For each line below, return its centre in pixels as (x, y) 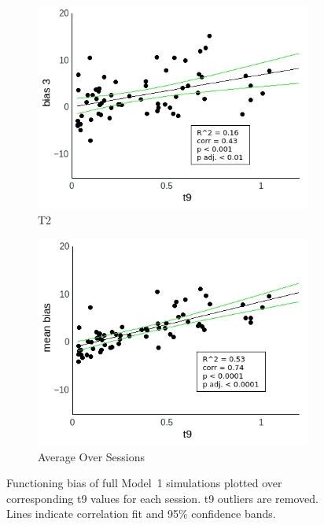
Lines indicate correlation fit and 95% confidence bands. (141, 514)
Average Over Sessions (92, 456)
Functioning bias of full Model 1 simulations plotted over (144, 483)
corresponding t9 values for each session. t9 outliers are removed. (162, 498)
